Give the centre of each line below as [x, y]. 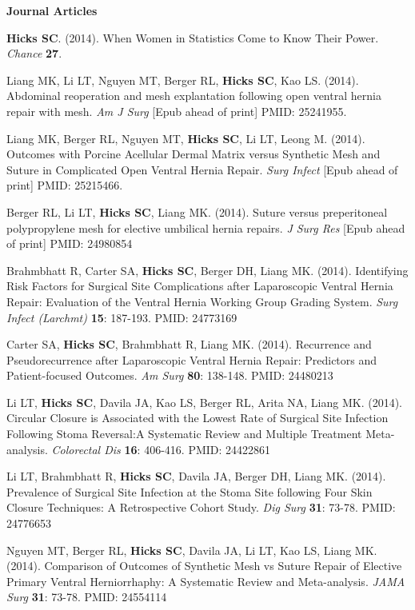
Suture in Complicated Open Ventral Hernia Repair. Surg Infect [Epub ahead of [202, 169]
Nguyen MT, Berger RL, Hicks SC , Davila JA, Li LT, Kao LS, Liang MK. [192, 550]
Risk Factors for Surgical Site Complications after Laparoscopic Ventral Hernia [200, 286]
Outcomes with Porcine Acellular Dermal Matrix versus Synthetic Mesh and [194, 154]
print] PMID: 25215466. [65, 185]
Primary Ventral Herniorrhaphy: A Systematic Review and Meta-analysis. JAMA [206, 581]
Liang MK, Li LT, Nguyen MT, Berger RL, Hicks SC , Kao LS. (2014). [183, 80]
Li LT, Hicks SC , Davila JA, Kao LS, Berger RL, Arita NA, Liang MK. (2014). [205, 402]
